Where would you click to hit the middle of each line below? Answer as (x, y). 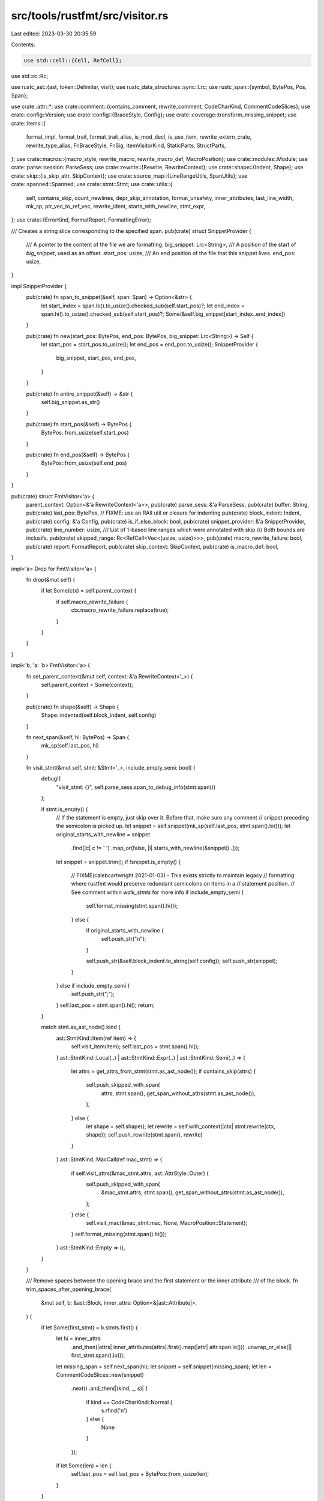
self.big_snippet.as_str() (70, 402)
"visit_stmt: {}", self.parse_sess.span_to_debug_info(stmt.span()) (136, 787)
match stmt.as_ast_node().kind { (81, 1027)
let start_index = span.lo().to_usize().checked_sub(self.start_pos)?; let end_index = (143, 306)
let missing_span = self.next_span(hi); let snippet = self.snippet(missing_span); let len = (164, 1367)
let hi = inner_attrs (79, 1338)
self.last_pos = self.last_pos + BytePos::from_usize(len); (140, 1474)
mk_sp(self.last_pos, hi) (70, 746)
